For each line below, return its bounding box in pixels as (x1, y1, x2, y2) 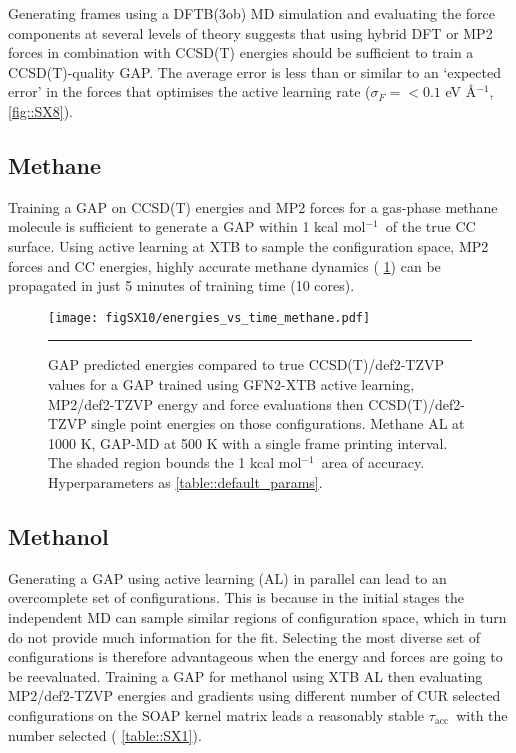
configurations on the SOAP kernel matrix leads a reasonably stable (8, 704, 425, 725)
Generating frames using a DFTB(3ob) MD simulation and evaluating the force (8, 3, 495, 23)
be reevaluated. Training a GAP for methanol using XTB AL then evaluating (8, 665, 483, 686)
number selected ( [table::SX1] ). (8, 724, 202, 745)
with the (456, 704, 508, 725)
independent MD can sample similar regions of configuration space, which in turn (8, 606, 507, 627)
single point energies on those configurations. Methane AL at (91, 413, 465, 434)
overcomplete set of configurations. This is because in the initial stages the (8, 587, 464, 608)
